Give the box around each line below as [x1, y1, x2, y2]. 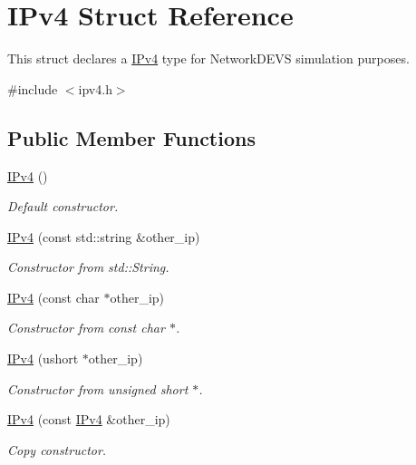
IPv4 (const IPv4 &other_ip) [7, 410, 170, 429]
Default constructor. [7, 197, 119, 216]
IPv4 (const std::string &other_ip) [7, 227, 200, 246]
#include [7, 79, 58, 98]
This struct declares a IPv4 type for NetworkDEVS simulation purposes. [7, 49, 410, 68]
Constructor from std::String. [7, 257, 169, 276]
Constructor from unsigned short [7, 379, 189, 398]
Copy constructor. [7, 440, 107, 459]
